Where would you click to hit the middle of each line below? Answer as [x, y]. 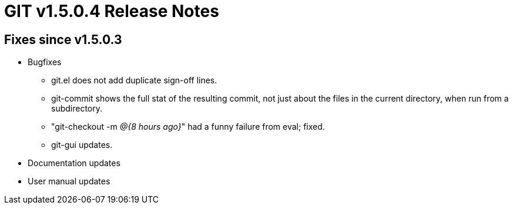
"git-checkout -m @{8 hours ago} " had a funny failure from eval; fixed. [188, 127]
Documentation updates [74, 163]
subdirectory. [77, 109]
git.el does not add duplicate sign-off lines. [134, 80]
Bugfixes [45, 62]
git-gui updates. [82, 145]
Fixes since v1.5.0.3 [63, 39]
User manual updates [69, 181]
